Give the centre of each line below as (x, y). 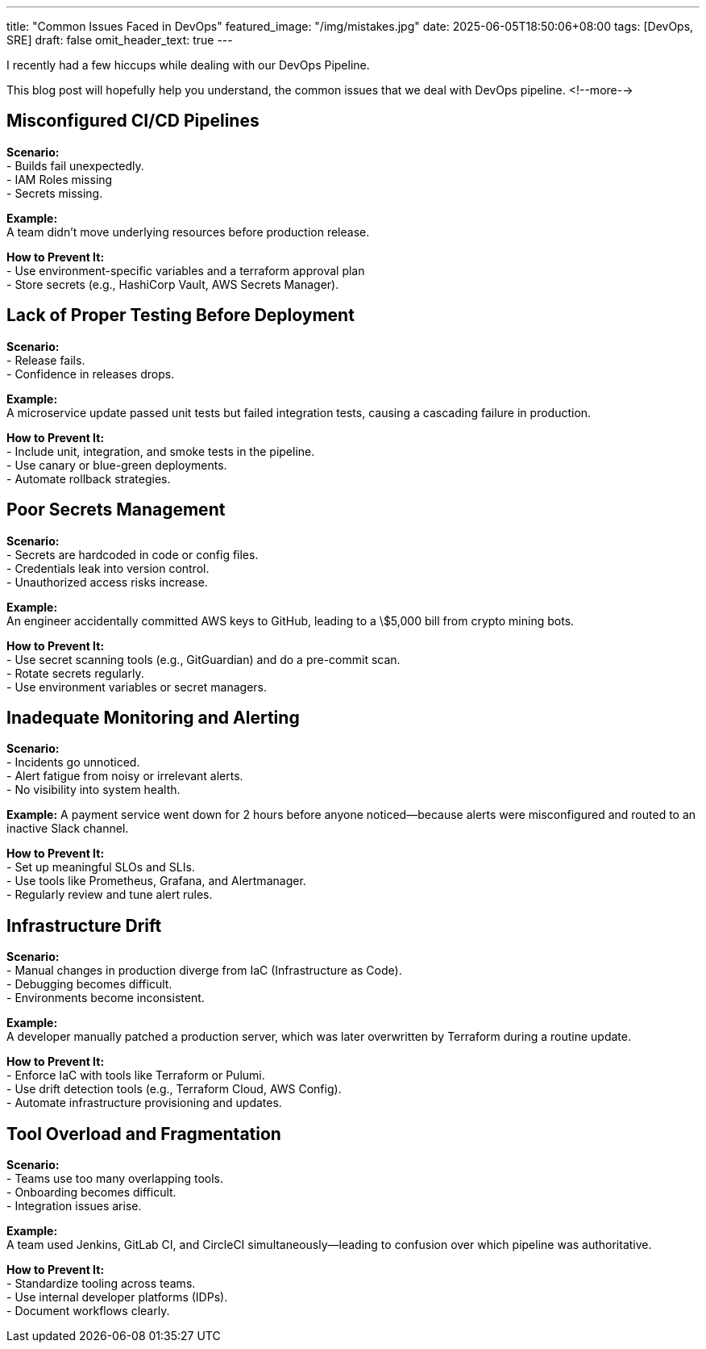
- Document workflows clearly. (88, 1311)
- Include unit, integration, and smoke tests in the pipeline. (161, 451)
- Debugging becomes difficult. (89, 984)
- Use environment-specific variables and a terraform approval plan (186, 270)
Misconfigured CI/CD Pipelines (133, 121)
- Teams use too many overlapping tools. (115, 1179)
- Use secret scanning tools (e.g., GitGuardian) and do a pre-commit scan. (203, 659)
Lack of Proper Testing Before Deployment (181, 315)
